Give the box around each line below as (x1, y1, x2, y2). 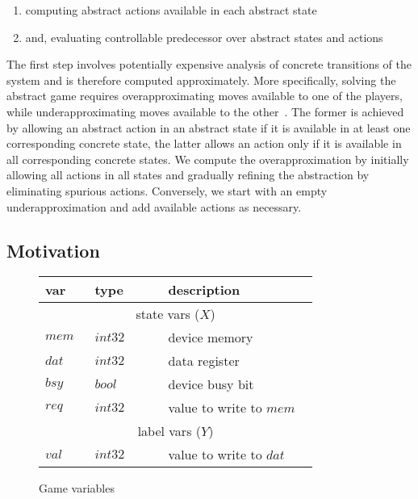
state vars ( (136, 304, 200, 324)
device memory (168, 328, 253, 347)
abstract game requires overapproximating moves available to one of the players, (6, 87, 403, 104)
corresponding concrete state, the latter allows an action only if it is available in (6, 135, 402, 152)
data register (168, 351, 240, 371)
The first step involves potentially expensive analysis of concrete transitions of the (6, 56, 412, 73)
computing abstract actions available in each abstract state (25, 2, 317, 18)
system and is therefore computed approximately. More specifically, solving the (6, 71, 396, 88)
